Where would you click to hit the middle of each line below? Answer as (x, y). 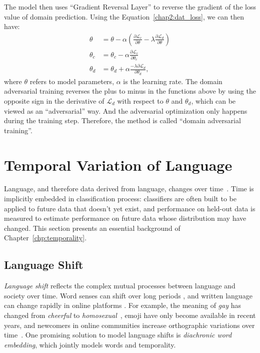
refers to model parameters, (72, 81)
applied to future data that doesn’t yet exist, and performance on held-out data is (130, 208)
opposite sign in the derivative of (54, 100)
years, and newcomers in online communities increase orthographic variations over (129, 325)
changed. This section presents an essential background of (92, 228)
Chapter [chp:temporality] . (45, 238)
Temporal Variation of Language (118, 164)
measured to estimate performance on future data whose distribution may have (125, 218)
